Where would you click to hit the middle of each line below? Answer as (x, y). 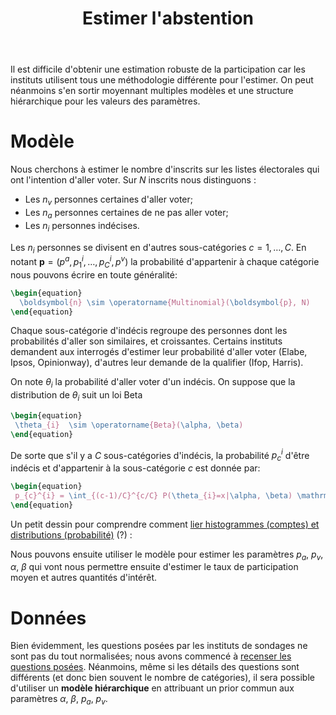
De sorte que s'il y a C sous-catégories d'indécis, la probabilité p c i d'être (160, 455)
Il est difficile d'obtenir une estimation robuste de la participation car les (158, 69)
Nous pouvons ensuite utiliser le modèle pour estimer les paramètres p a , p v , (167, 555)
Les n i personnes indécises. (82, 226)
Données (48, 618)
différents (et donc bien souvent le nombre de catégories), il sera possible (162, 678)
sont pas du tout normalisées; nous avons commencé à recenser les (151, 656)
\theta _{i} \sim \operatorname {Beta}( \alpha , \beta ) (129, 425)
